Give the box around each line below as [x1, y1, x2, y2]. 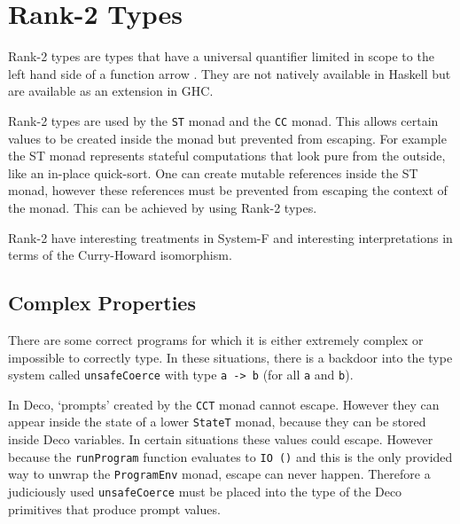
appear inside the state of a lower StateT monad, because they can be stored [8, 412, 426, 431]
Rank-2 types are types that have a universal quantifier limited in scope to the [8, 47, 434, 66]
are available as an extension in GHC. [8, 82, 214, 100]
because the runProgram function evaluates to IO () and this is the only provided [8, 447, 453, 465]
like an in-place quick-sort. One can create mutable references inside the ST [8, 163, 418, 182]
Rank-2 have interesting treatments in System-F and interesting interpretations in [8, 228, 453, 246]
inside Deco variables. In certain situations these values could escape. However [8, 430, 433, 449]
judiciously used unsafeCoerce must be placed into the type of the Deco [8, 481, 402, 500]
